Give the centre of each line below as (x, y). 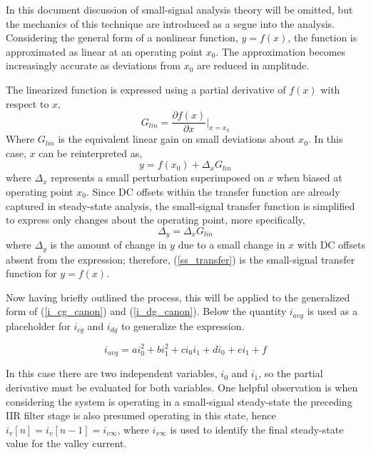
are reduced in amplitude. (253, 65)
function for (31, 273)
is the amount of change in (108, 245)
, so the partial (291, 373)
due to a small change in (232, 245)
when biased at (309, 177)
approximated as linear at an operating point (104, 51)
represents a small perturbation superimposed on (158, 177)
